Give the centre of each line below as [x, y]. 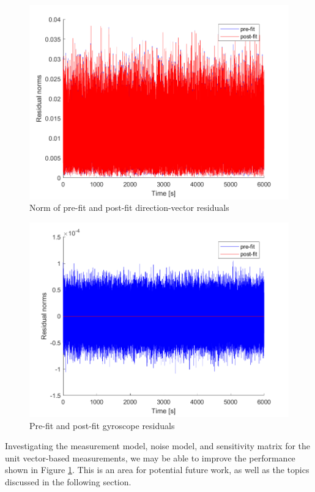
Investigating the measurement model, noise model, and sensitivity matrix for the [158, 446]
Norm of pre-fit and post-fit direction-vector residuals [129, 207]
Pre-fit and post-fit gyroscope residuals [102, 425]
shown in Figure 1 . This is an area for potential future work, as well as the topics [157, 470]
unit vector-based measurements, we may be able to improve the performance [150, 457]
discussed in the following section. [68, 481]
